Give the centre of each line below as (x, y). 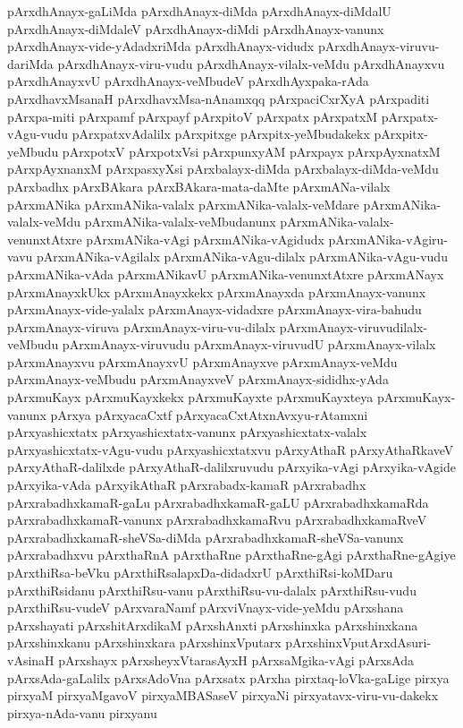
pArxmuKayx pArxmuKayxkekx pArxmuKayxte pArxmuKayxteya (190, 397)
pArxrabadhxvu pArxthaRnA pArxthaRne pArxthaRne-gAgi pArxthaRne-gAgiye (231, 555)
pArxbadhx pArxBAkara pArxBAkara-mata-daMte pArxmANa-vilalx (199, 186)
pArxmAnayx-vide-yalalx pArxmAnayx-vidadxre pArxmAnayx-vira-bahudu (215, 309)
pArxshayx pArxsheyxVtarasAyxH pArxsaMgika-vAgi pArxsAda (236, 659)
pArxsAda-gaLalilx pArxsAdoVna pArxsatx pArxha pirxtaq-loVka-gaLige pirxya (228, 677)
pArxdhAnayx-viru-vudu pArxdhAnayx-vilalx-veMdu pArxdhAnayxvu (251, 63)
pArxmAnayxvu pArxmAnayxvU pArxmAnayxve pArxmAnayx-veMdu (202, 361)
